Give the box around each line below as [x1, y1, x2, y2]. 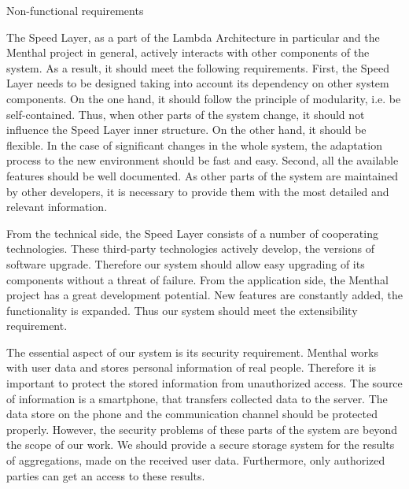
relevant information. [6, 198, 108, 215]
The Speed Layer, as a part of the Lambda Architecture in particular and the [6, 28, 380, 45]
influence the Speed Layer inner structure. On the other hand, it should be [6, 121, 367, 138]
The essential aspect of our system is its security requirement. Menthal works [6, 343, 378, 360]
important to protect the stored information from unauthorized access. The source [6, 375, 403, 391]
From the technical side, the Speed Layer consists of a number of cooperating [6, 224, 378, 241]
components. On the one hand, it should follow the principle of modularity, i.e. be [6, 90, 401, 106]
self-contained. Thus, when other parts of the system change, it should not [6, 106, 365, 122]
